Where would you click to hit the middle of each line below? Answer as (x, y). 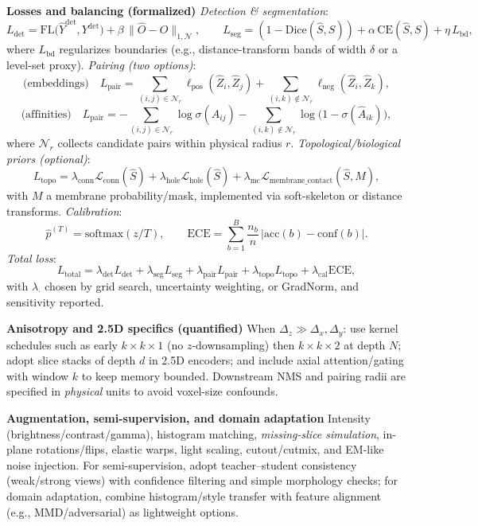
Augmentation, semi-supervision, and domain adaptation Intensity (188, 418)
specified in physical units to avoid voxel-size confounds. (142, 391)
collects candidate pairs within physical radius (170, 143)
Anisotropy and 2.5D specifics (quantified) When (141, 328)
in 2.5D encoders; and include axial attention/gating (276, 360)
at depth (365, 344)
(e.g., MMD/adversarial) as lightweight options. (122, 511)
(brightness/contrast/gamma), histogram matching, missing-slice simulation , (193, 433)
